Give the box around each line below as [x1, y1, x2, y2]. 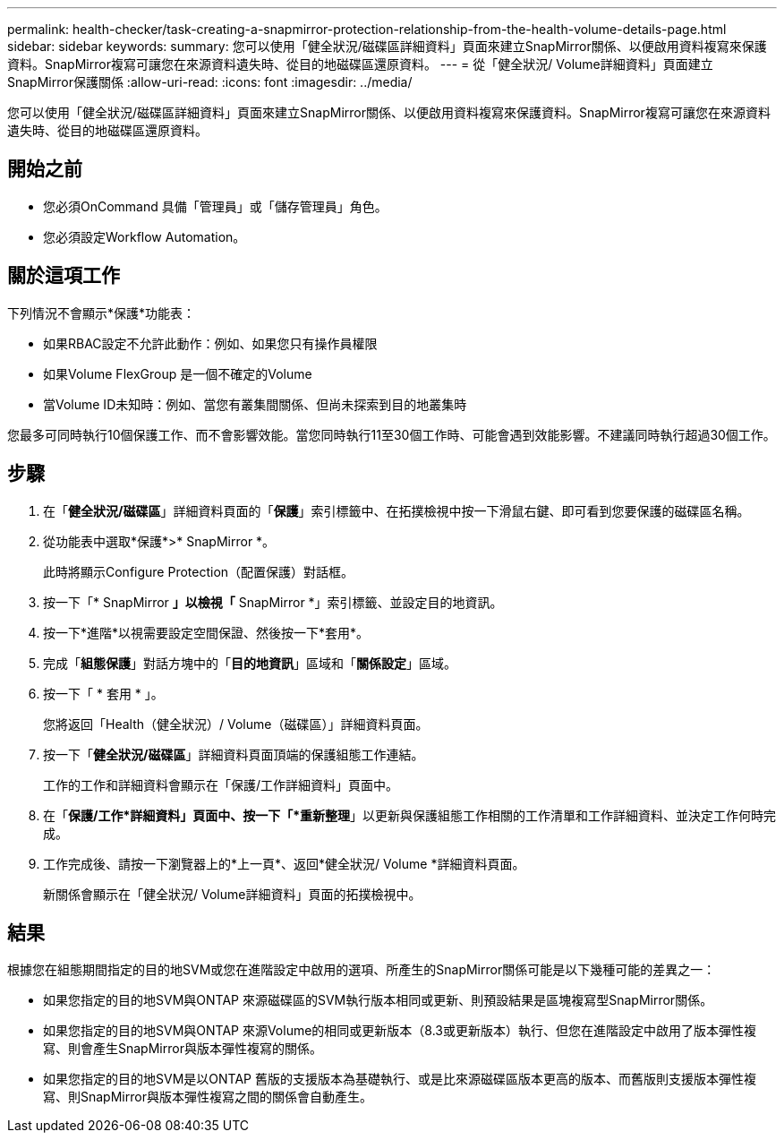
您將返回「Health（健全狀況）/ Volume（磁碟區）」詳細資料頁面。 [43, 716, 429, 732]
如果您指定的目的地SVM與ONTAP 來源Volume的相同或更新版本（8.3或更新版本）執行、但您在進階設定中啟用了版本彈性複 [43, 1023, 757, 1039]
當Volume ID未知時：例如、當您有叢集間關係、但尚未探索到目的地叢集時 [43, 396, 467, 412]
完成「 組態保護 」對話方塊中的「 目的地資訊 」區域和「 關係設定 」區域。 [43, 655, 456, 671]
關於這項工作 [7, 264, 120, 287]
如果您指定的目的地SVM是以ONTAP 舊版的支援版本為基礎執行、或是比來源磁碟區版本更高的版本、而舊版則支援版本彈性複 [43, 1071, 756, 1087]
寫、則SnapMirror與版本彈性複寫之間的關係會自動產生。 [43, 1089, 372, 1105]
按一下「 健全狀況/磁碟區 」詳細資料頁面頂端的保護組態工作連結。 [43, 746, 424, 762]
